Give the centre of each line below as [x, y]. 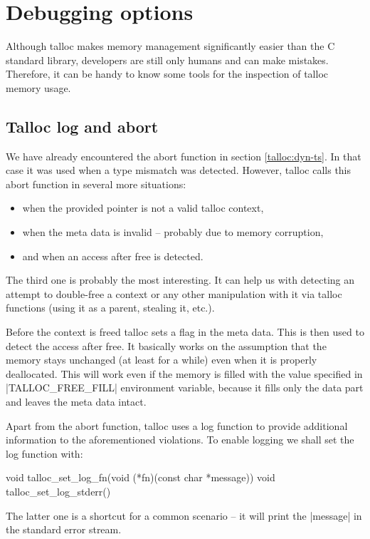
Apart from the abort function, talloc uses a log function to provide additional [177, 425]
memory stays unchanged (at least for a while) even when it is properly [162, 360]
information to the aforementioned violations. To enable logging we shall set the [180, 440]
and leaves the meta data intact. [76, 402]
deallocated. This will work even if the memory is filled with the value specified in [184, 373]
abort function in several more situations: [96, 184]
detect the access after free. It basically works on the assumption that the [166, 345]
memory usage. [38, 87]
